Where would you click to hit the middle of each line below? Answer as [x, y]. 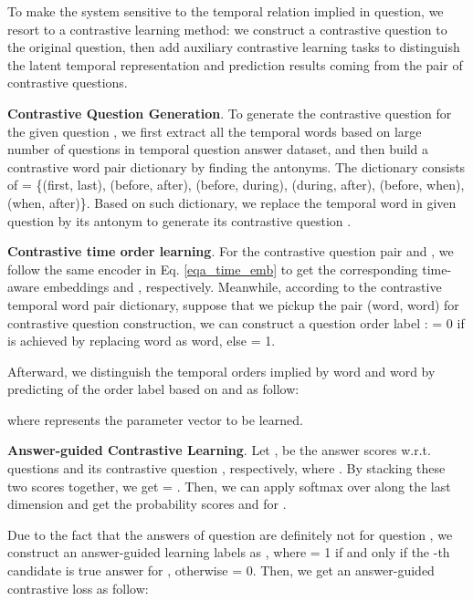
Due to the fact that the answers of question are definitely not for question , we [230, 534]
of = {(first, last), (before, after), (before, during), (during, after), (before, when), [236, 185]
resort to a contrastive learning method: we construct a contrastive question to [227, 29]
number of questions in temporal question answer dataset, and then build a [218, 149]
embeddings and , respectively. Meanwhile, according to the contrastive [242, 287]
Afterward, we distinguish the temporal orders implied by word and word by [221, 371]
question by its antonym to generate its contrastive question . [179, 220]
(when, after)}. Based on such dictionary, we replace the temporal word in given [232, 202]
